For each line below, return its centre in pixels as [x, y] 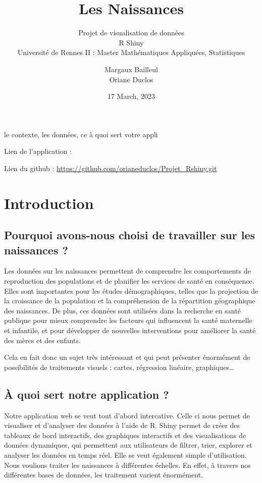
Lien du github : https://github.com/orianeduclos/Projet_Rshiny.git [111, 168]
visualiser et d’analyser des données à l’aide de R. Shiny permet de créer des [122, 425]
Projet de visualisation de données [131, 33]
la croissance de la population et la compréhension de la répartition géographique [130, 301]
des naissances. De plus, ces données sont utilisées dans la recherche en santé [122, 310]
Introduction [49, 203]
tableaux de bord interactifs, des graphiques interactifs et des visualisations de [125, 435]
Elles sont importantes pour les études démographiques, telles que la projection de [131, 290]
